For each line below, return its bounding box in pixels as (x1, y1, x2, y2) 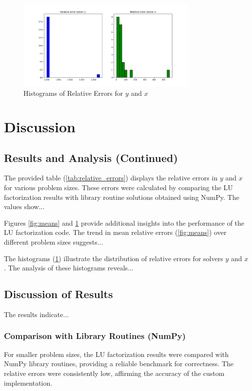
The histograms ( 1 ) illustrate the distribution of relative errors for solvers (4, 253, 223, 263)
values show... (4, 201, 45, 212)
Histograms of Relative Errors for (23, 88, 123, 98)
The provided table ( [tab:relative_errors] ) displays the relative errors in (4, 173, 218, 183)
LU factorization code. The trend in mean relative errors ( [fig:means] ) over (4, 227, 227, 237)
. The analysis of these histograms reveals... (4, 263, 134, 273)
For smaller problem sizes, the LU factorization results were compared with (4, 349, 229, 359)
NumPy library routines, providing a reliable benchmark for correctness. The (4, 358, 233, 369)
